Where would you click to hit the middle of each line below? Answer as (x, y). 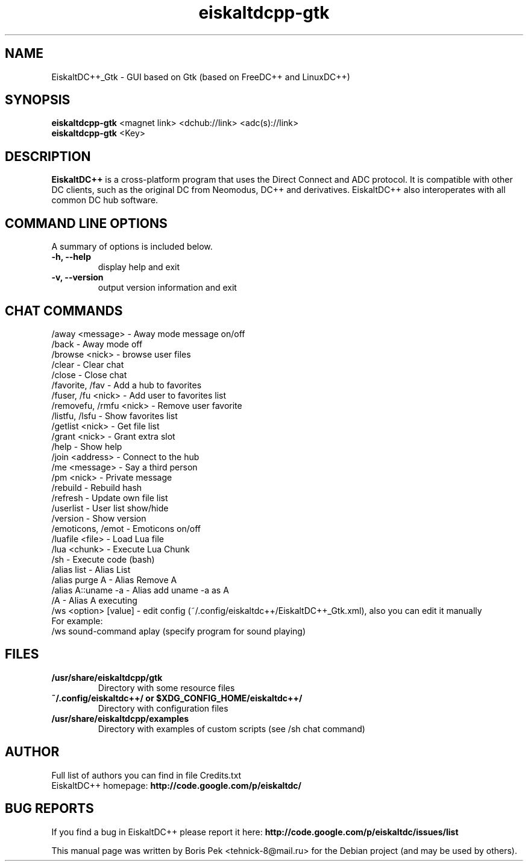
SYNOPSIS (38, 100)
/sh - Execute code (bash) (103, 559)
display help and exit (139, 267)
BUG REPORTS (49, 809)
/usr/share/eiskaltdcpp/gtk (107, 677)
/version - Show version (99, 518)
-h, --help (71, 257)
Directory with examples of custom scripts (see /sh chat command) (231, 729)
